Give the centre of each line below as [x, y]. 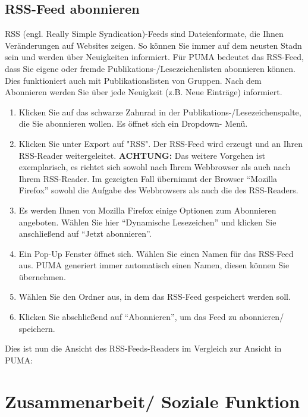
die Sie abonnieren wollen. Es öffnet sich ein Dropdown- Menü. [133, 123]
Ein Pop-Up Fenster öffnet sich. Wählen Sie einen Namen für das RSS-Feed [156, 253]
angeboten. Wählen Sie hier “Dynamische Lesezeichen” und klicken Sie [147, 222]
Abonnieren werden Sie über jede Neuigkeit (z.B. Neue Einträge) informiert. [144, 92]
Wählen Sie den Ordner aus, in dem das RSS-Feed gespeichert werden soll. [155, 297]
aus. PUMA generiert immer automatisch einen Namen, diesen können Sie [154, 265]
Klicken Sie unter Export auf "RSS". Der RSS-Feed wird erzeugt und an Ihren [161, 143]
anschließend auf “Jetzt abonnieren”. [85, 233]
